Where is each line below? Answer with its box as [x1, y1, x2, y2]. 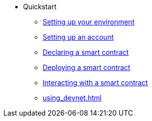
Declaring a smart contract [43, 48, 129, 56]
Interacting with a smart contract [43, 78, 148, 87]
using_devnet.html [43, 94, 102, 102]
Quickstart [23, 2, 57, 11]
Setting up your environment [43, 18, 135, 26]
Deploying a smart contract [43, 63, 130, 72]
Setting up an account [43, 33, 114, 41]
